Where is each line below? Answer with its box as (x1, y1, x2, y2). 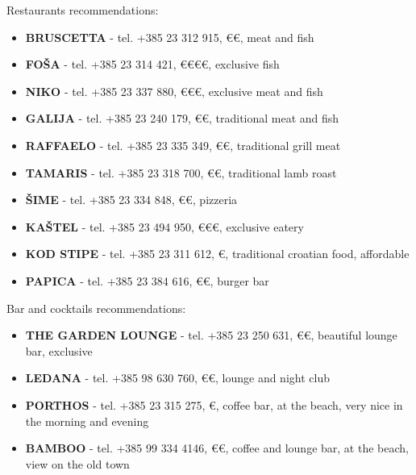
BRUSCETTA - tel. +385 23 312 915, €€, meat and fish (25, 28, 314, 45)
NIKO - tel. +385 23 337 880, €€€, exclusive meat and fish (25, 82, 323, 99)
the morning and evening (25, 412, 149, 429)
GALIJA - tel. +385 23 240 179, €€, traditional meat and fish (25, 110, 339, 127)
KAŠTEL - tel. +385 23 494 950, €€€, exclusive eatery (25, 218, 304, 235)
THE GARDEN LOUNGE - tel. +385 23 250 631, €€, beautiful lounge (25, 327, 397, 344)
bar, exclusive (25, 342, 93, 359)
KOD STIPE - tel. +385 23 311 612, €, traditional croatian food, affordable (25, 245, 410, 262)
